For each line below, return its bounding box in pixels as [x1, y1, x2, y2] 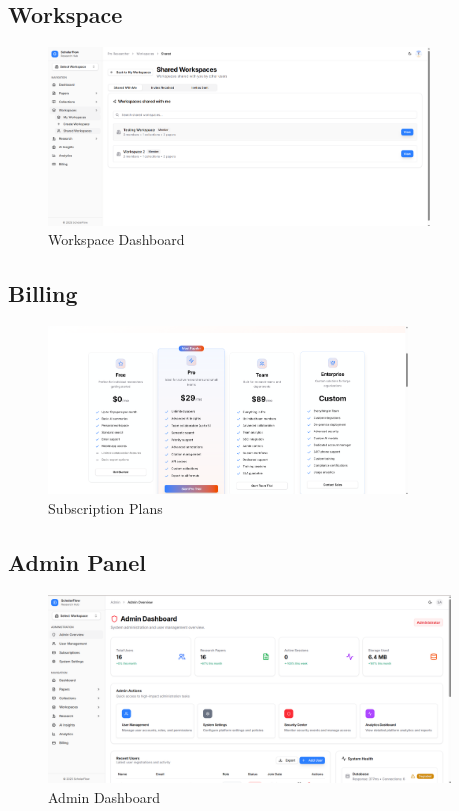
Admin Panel [8, 546, 147, 577]
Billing [8, 278, 78, 309]
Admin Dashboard [48, 787, 160, 808]
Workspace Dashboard [48, 229, 185, 250]
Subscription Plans [48, 497, 163, 518]
